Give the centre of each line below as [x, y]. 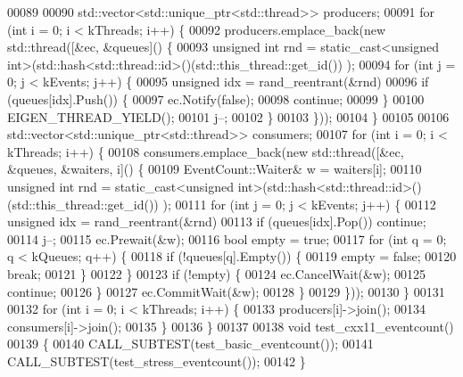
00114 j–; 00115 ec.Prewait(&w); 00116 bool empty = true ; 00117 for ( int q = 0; [227, 238]
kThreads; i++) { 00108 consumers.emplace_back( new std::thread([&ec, [206, 151]
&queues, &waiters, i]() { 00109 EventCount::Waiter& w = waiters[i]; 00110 [215, 169]
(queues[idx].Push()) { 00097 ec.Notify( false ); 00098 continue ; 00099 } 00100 [216, 98]
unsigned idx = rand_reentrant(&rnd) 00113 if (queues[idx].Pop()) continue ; [217, 221]
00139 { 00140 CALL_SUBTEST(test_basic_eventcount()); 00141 [190, 344]
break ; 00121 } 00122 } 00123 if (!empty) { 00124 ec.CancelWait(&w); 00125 [217, 273]
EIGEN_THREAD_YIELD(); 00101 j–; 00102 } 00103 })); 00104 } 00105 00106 [228, 116]
